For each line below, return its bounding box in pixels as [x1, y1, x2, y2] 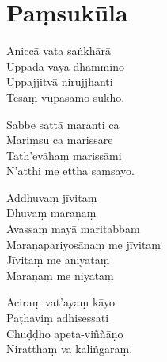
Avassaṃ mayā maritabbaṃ [6, 220, 140, 237]
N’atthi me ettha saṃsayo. [6, 162, 135, 179]
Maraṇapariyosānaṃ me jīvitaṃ [6, 235, 161, 252]
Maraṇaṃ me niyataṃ [6, 267, 114, 283]
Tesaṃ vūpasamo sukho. [6, 88, 125, 105]
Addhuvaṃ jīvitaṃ [6, 189, 97, 205]
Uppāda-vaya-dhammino [6, 57, 124, 74]
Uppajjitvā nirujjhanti [6, 73, 113, 90]
